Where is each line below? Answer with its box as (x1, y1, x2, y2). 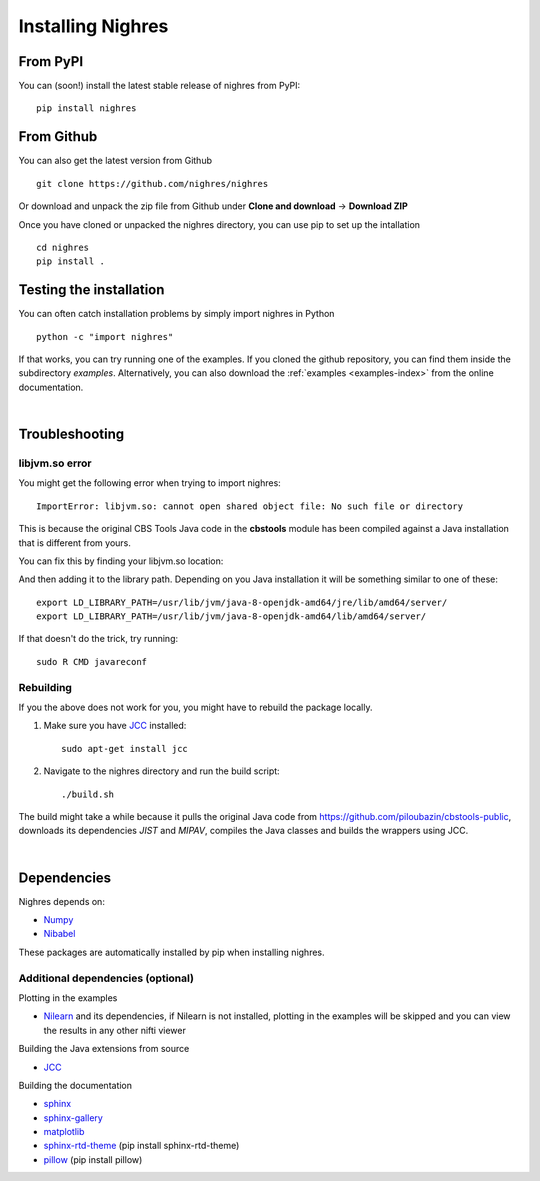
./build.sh (61, 788, 115, 800)
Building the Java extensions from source (18, 1043, 190, 1055)
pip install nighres (36, 103, 137, 114)
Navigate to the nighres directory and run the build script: (43, 765, 280, 777)
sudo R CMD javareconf (36, 656, 148, 667)
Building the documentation (18, 1079, 133, 1091)
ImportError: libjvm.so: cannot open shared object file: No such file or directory (36, 500, 464, 512)
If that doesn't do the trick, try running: (18, 633, 179, 645)
